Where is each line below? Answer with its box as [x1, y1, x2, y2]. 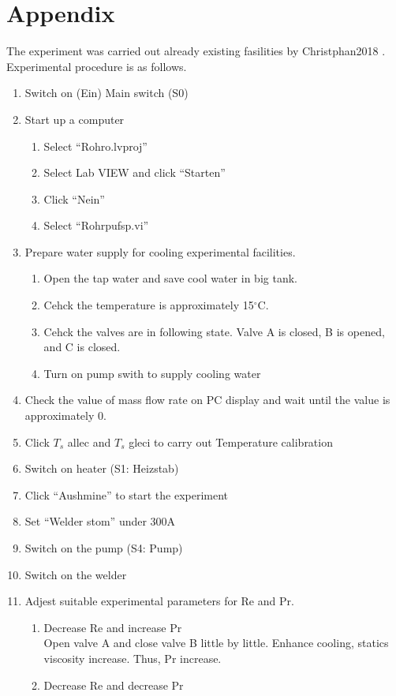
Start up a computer [24, 110, 125, 127]
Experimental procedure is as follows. [6, 58, 187, 74]
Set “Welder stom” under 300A [24, 513, 176, 529]
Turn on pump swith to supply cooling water [43, 365, 261, 381]
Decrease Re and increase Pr [43, 619, 182, 635]
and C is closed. [43, 339, 121, 355]
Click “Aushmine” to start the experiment [24, 486, 229, 503]
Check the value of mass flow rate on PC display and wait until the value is [24, 391, 390, 408]
